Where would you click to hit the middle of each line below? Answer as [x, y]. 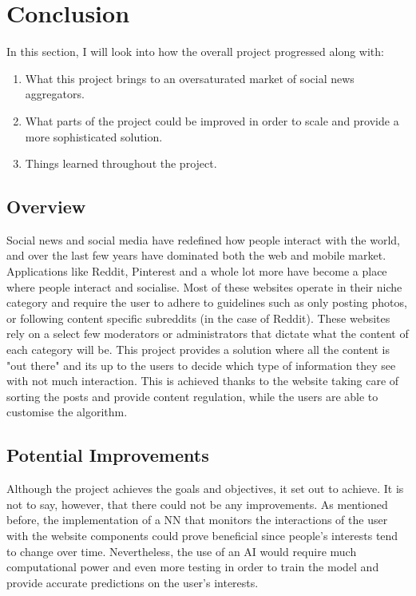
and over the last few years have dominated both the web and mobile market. [196, 255]
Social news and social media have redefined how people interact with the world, [203, 239]
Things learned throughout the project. [121, 163]
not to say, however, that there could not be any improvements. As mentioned [197, 504]
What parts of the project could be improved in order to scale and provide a [212, 120]
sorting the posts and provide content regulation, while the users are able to [192, 396]
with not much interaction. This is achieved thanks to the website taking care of [203, 381]
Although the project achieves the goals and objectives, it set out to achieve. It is [205, 489]
